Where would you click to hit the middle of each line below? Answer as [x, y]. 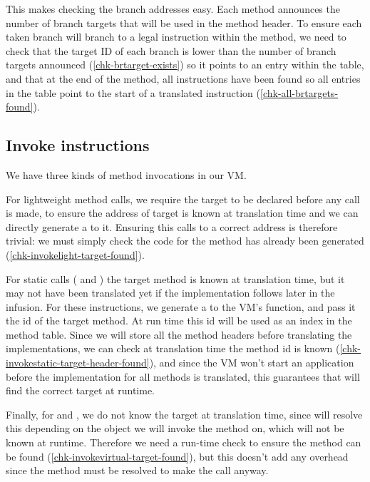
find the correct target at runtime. [80, 390]
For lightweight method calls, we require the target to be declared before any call [183, 199]
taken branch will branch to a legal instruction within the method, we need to [176, 37]
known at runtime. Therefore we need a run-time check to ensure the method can [184, 442]
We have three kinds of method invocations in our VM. [126, 174]
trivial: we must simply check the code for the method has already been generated [185, 241]
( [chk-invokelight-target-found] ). [75, 254]
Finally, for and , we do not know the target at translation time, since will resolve [184, 414]
